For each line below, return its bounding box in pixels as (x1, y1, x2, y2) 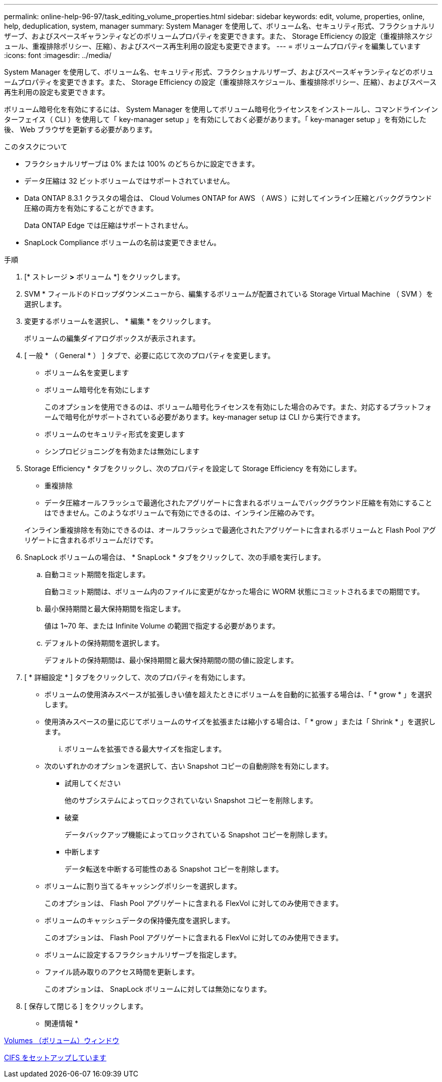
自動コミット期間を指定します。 (44, 570, 150, 579)
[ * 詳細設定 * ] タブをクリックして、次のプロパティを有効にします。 (24, 673, 250, 681)
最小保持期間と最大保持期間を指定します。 (44, 604, 185, 613)
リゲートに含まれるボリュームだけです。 (24, 536, 158, 544)
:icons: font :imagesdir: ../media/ (4, 51, 112, 60)
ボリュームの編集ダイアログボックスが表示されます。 (24, 334, 200, 343)
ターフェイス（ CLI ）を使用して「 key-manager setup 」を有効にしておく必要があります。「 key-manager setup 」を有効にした (4, 115, 427, 124)
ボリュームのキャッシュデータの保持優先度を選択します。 (44, 916, 235, 925)
